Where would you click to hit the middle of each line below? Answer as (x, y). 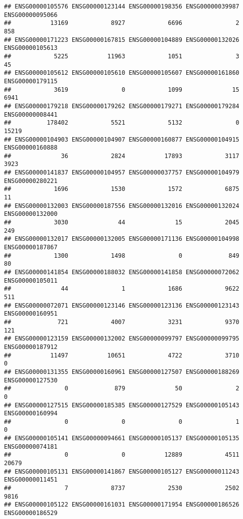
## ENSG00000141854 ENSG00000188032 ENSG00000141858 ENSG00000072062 (122, 272)
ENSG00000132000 (31, 214)
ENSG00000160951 (31, 314)
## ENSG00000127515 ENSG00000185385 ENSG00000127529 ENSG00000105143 (122, 405)
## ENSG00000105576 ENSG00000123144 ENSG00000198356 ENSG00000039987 (122, 6)
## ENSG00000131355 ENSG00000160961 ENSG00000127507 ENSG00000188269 (122, 372)
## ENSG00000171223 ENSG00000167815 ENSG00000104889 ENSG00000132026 (122, 40)
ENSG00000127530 (31, 380)
